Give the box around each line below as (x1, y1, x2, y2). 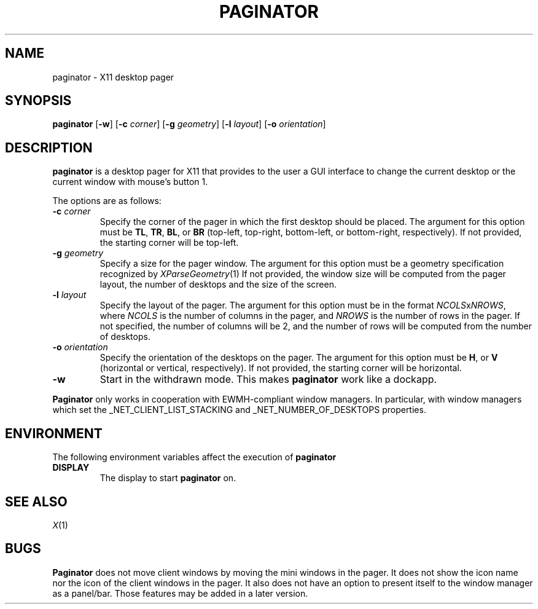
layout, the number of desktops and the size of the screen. (99, 279, 337, 290)
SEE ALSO (5, 493, 68, 509)
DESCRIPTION (5, 139, 93, 155)
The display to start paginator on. (99, 473, 236, 484)
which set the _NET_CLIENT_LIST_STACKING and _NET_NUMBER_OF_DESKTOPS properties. (52, 404, 426, 415)
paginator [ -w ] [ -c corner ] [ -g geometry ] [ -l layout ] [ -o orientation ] (52, 119, 326, 130)
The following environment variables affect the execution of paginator (52, 452, 337, 463)
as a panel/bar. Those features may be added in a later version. (52, 587, 308, 599)
